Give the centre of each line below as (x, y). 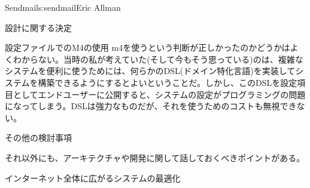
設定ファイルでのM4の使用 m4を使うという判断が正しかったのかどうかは (148, 47)
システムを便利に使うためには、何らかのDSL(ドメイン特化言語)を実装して (150, 71)
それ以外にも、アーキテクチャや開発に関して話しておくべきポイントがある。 (155, 157)
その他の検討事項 (38, 138)
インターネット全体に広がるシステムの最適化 (93, 178)
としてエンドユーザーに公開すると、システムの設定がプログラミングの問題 (159, 94)
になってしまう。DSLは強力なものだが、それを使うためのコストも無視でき (151, 106)
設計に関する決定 (38, 27)
